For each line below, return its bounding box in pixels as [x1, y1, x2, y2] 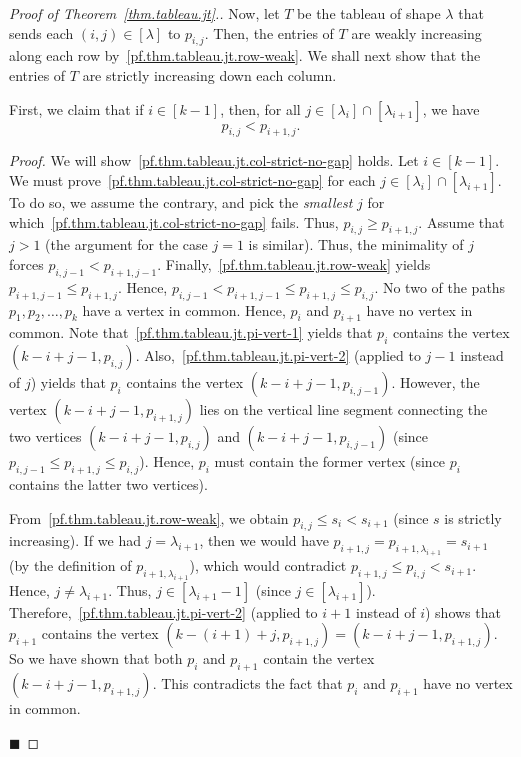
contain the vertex [263, 648, 375, 669]
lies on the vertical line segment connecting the [199, 399, 488, 420]
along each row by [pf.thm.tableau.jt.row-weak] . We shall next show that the [9, 45, 481, 66]
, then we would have [199, 530, 329, 551]
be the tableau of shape [297, 3, 441, 23]
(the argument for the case [45, 234, 208, 255]
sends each [9, 22, 74, 43]
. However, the [391, 372, 480, 393]
